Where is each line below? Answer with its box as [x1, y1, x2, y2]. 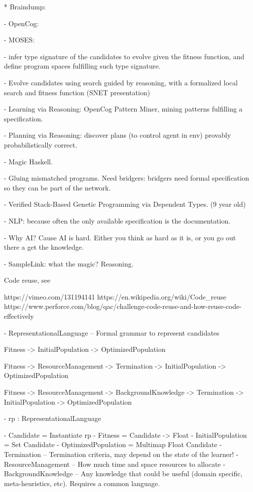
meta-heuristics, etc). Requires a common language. [4, 478, 160, 488]
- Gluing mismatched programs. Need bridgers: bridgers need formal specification [4, 173, 249, 183]
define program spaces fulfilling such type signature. [4, 61, 161, 71]
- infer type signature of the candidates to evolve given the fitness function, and [4, 51, 245, 61]
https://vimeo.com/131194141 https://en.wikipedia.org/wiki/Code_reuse [4, 291, 226, 302]
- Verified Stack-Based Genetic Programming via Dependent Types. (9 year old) [4, 199, 246, 209]
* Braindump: [4, 1, 46, 11]
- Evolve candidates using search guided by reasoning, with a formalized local [4, 77, 238, 87]
